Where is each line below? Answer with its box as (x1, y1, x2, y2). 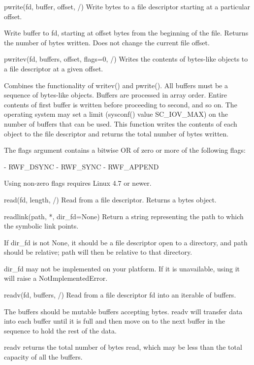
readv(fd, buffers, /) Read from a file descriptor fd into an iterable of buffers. (4, 290, 236, 300)
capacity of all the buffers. (4, 352, 83, 362)
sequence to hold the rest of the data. (4, 325, 117, 335)
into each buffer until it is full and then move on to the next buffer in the (4, 316, 225, 326)
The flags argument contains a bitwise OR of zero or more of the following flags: (4, 145, 246, 155)
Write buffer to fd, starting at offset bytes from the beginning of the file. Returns (4, 28, 249, 38)
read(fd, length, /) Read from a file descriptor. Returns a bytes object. (4, 194, 217, 204)
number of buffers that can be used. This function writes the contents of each (4, 118, 237, 129)
